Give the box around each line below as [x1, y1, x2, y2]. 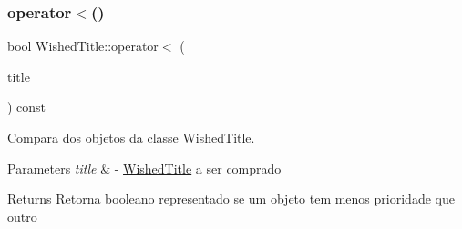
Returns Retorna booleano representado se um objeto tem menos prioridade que [7, 189, 455, 208]
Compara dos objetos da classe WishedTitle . [7, 128, 255, 146]
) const [7, 97, 46, 116]
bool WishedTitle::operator [7, 36, 159, 55]
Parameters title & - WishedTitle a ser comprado [7, 158, 282, 177]
